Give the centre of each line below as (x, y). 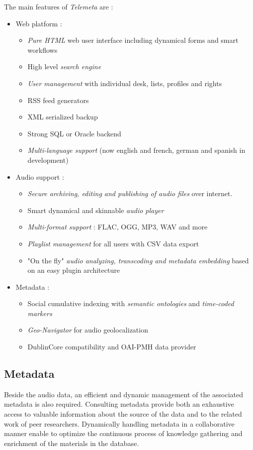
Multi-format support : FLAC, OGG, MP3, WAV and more (118, 227)
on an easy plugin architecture (74, 270)
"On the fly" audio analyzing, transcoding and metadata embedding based (138, 260)
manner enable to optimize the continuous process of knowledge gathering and (123, 433)
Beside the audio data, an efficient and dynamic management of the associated (124, 394)
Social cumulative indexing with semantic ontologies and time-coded (131, 303)
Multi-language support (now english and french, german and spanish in (136, 150)
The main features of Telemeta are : (59, 6)
